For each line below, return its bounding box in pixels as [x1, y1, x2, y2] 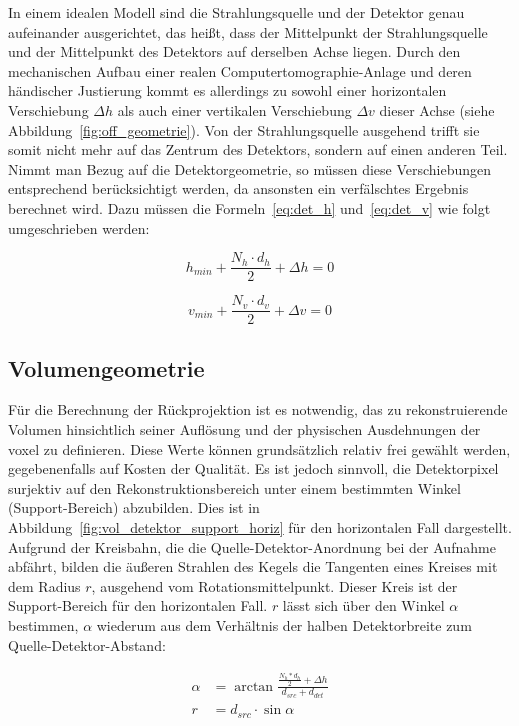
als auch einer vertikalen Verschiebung [117, 99, 352, 120]
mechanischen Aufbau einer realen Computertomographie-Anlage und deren [8, 60, 472, 81]
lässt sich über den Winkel [282, 595, 445, 616]
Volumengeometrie [8, 352, 205, 383]
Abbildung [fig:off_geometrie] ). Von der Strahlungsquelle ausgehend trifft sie [8, 119, 480, 140]
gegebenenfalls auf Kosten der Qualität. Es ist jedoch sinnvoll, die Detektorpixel [8, 458, 499, 479]
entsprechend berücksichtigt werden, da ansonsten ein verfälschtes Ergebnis [8, 178, 469, 199]
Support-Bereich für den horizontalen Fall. [8, 595, 268, 616]
